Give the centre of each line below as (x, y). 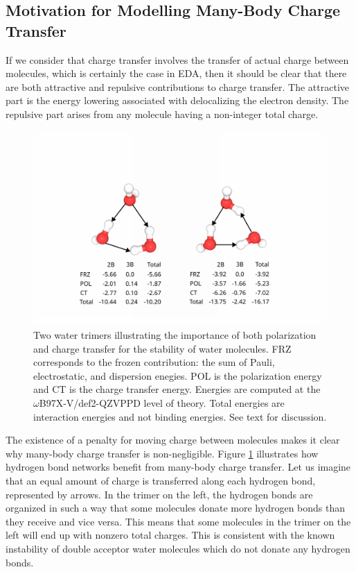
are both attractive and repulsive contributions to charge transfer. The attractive (178, 86)
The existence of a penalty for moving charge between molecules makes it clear (173, 440)
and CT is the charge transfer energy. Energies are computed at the (177, 389)
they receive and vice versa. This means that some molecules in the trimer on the (178, 521)
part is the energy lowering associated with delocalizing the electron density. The (177, 100)
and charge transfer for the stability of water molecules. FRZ (162, 348)
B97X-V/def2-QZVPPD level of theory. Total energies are (162, 403)
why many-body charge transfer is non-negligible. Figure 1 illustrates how (162, 453)
